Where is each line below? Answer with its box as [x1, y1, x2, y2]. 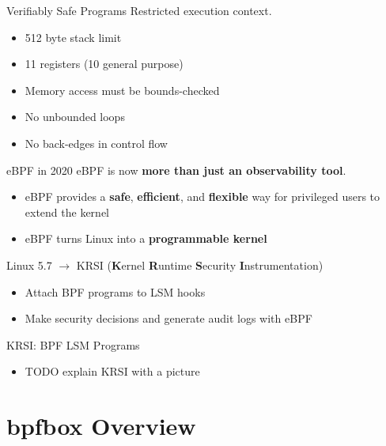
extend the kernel [25, 203, 110, 220]
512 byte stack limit [25, 28, 122, 45]
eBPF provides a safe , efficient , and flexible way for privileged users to [25, 188, 380, 205]
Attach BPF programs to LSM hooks [25, 283, 206, 300]
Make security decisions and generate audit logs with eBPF [25, 310, 312, 327]
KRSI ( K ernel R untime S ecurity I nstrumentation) [76, 256, 324, 273]
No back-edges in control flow [25, 134, 168, 151]
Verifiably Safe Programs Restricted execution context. [6, 2, 272, 18]
